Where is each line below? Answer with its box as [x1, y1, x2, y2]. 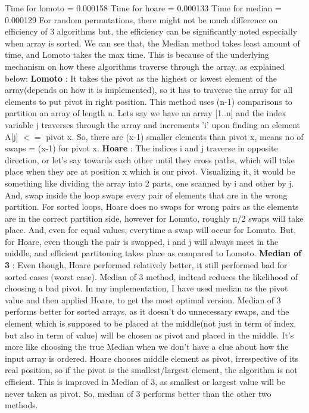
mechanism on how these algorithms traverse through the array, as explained [5, 60, 285, 72]
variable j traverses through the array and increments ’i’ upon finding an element [5, 118, 300, 131]
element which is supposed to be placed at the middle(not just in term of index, [5, 317, 296, 330]
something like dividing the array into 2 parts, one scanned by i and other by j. [5, 176, 294, 189]
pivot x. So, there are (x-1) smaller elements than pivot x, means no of [46, 130, 304, 142]
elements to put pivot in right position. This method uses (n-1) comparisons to [5, 95, 292, 107]
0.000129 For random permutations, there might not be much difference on [5, 13, 278, 26]
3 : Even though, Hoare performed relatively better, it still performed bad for [5, 259, 288, 271]
